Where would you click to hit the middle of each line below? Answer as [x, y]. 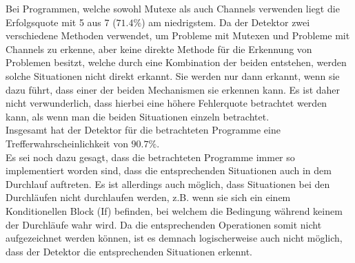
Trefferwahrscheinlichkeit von [67, 143]
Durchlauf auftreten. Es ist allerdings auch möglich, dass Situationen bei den [168, 183]
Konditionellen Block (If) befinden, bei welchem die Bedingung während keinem [174, 210]
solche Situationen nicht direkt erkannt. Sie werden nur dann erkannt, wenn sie [173, 75]
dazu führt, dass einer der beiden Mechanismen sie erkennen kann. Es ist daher [173, 89]
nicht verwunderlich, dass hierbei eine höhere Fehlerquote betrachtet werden [166, 103]
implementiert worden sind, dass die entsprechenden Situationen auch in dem [169, 170]
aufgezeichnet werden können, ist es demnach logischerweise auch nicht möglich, [174, 238]
